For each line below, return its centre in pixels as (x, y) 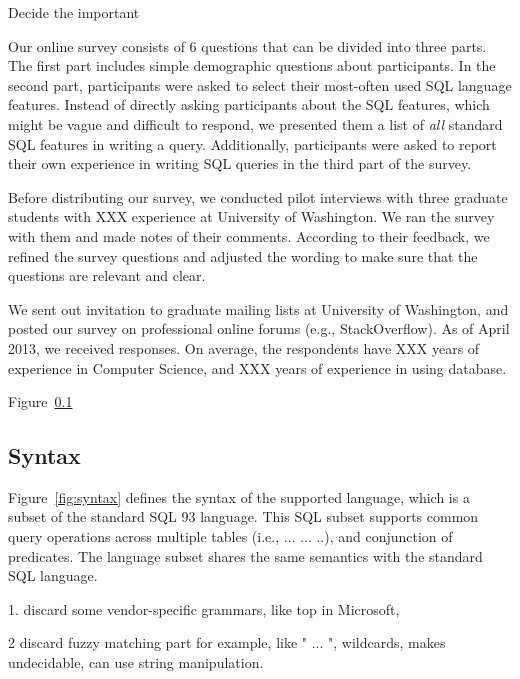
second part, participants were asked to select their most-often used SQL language (260, 84)
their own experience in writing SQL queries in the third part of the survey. (240, 163)
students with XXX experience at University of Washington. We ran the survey (251, 216)
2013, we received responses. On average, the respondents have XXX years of (244, 347)
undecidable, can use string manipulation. (136, 662)
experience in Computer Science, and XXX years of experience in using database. (257, 367)
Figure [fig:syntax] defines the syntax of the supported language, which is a (239, 496)
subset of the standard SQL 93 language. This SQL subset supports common (243, 516)
